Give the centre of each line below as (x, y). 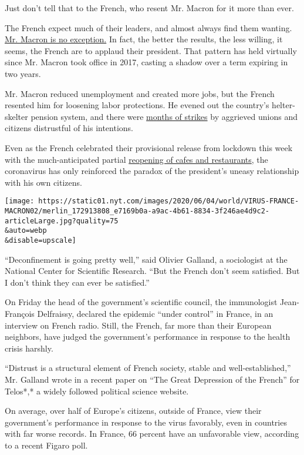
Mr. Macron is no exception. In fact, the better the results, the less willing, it (144, 39)
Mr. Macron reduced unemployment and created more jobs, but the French (140, 93)
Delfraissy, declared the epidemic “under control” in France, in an (155, 313)
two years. (23, 73)
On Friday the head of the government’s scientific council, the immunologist (141, 302)
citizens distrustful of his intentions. (69, 128)
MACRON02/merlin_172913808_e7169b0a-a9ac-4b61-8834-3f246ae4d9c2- (137, 211)
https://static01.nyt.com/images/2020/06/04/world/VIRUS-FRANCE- (169, 201)
